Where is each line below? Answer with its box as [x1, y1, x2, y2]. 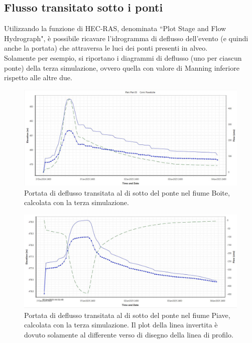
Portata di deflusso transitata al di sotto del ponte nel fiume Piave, [24, 309, 230, 320]
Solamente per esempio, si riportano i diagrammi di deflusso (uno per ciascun [4, 52, 242, 63]
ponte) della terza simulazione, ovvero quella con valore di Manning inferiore [4, 62, 239, 73]
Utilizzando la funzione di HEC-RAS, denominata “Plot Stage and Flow [4, 23, 226, 34]
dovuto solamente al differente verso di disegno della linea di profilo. [24, 329, 233, 339]
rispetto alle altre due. [4, 72, 72, 83]
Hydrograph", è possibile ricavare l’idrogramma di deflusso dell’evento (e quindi [4, 33, 248, 43]
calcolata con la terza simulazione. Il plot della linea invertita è [24, 319, 218, 330]
